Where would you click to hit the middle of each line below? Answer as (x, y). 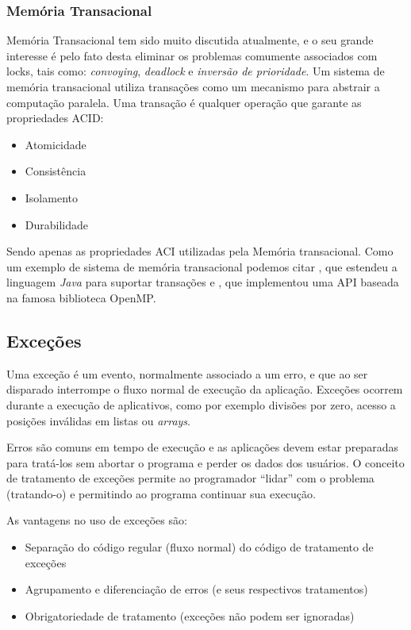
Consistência (56, 171)
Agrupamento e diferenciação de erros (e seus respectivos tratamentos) (196, 589)
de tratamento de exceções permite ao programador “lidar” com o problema (190, 478)
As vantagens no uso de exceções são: (97, 520)
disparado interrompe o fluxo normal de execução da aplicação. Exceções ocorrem (205, 389)
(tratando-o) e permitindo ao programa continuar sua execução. (161, 493)
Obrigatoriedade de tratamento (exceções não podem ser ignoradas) (190, 615)
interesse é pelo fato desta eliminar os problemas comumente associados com (192, 55)
